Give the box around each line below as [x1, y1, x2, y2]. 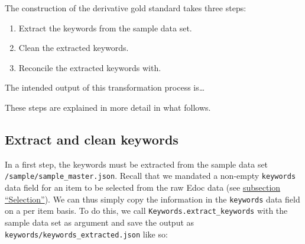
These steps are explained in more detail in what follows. [5, 101, 211, 113]
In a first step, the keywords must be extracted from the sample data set [5, 158, 268, 170]
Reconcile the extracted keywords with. [18, 61, 161, 73]
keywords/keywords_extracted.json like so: [5, 227, 168, 240]
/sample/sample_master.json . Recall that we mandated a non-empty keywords [5, 169, 296, 182]
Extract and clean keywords [5, 130, 179, 148]
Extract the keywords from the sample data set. [18, 21, 192, 34]
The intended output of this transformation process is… [5, 81, 205, 94]
